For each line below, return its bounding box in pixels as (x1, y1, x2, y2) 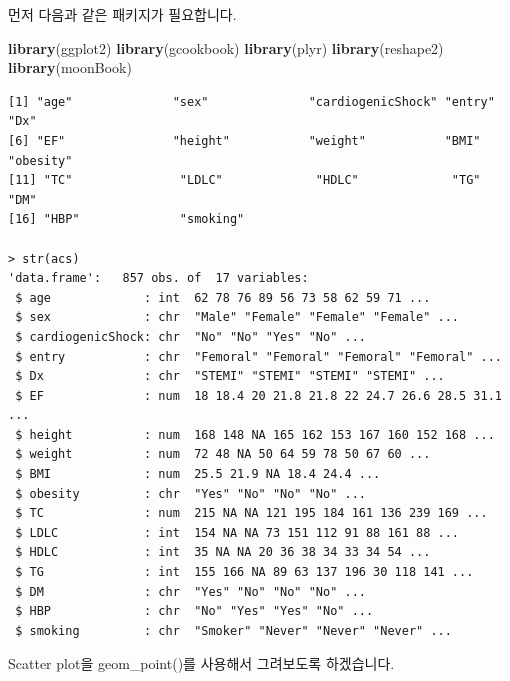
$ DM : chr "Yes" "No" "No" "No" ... (15, 584, 366, 599)
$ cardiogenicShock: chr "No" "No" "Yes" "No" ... (15, 329, 366, 344)
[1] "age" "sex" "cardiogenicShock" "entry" (8, 94, 495, 109)
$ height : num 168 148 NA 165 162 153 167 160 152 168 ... (15, 427, 495, 442)
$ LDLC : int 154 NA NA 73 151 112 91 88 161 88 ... (15, 525, 460, 540)
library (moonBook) (8, 57, 132, 78)
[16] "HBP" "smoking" (8, 212, 245, 227)
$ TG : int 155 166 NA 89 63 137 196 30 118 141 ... (15, 565, 474, 580)
